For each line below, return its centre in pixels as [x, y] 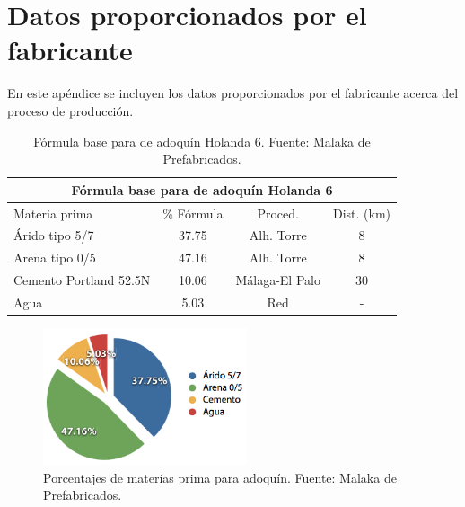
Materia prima [53, 213]
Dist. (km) [361, 213]
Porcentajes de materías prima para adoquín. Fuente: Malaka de [220, 477]
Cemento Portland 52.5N [82, 280]
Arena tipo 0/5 [55, 258]
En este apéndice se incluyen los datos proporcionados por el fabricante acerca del [233, 93]
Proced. [278, 213]
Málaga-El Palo [278, 280]
